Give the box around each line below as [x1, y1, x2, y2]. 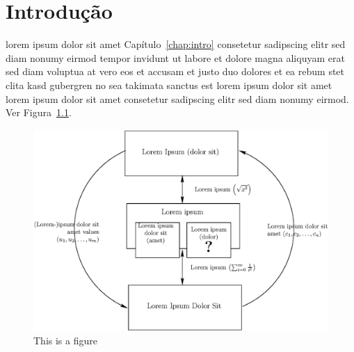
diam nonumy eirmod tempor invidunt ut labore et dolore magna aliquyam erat [6, 50, 345, 65]
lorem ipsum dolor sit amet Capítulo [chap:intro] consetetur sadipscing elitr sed [6, 37, 346, 51]
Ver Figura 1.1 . [6, 105, 72, 120]
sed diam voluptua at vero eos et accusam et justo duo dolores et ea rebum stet [6, 64, 345, 79]
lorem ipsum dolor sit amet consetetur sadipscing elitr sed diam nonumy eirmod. [6, 91, 349, 106]
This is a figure [33, 333, 97, 348]
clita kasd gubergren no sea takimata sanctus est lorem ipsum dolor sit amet [6, 77, 332, 92]
